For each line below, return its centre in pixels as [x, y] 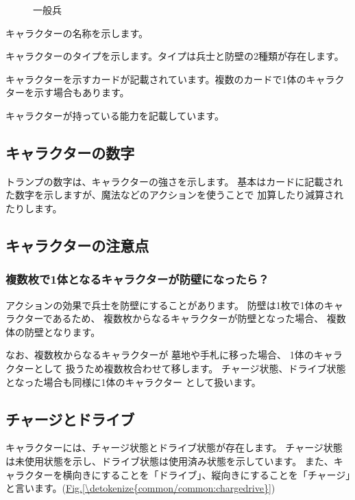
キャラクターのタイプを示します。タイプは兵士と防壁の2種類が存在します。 [175, 56]
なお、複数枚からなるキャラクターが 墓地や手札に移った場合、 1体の [160, 355]
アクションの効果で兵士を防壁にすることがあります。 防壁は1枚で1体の [165, 305]
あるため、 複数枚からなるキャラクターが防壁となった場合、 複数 [199, 318]
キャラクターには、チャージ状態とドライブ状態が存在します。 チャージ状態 [174, 447]
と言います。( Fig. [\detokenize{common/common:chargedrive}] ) [140, 488]
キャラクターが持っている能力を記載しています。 [115, 115]
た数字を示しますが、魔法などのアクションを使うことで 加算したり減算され [175, 195]
